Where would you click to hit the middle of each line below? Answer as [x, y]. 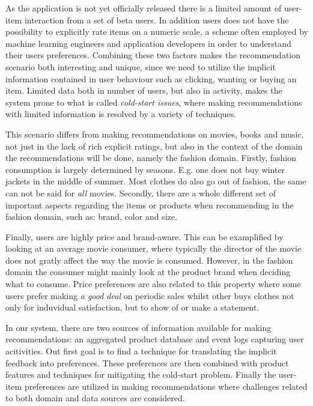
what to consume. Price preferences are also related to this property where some [153, 284]
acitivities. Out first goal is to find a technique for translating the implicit [141, 351]
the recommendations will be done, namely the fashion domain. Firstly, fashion [151, 158]
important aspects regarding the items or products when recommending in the [150, 205]
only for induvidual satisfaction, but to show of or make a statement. [132, 307]
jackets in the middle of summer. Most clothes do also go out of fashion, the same [156, 181]
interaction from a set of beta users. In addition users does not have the [156, 20]
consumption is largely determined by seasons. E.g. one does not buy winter [145, 169]
